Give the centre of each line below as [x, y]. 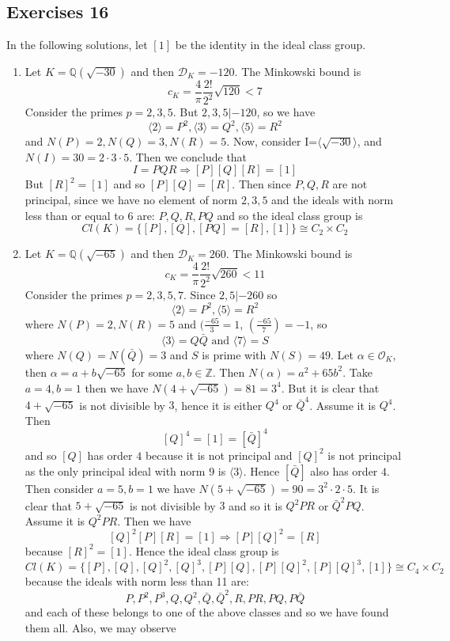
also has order [344, 470]
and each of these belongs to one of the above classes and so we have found [207, 612]
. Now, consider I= [272, 141]
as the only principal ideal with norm [115, 470]
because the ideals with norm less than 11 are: [137, 581]
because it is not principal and [219, 455]
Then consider [59, 488]
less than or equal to [74, 215]
